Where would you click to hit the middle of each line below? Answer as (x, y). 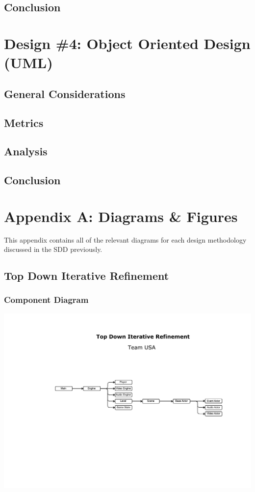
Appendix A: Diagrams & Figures (121, 216)
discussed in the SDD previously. (53, 249)
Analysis (26, 151)
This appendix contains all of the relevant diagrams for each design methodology (125, 239)
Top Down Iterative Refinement (87, 276)
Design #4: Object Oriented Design (127, 43)
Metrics (24, 122)
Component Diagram (46, 300)
